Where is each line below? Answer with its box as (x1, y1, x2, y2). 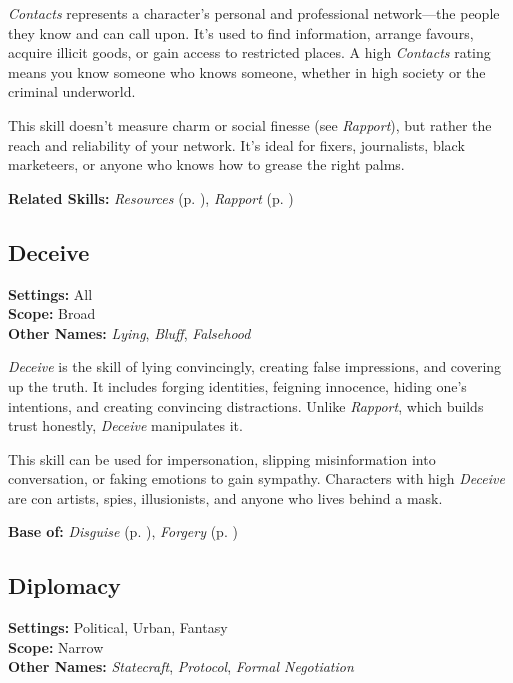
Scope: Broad (8, 303, 96, 324)
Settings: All (8, 283, 93, 304)
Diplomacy (8, 570, 121, 601)
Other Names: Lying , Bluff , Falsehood (8, 322, 251, 343)
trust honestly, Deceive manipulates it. (8, 415, 243, 436)
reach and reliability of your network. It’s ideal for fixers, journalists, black (8, 134, 465, 155)
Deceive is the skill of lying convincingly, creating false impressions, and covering (8, 356, 502, 377)
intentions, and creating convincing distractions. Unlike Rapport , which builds (8, 395, 484, 416)
